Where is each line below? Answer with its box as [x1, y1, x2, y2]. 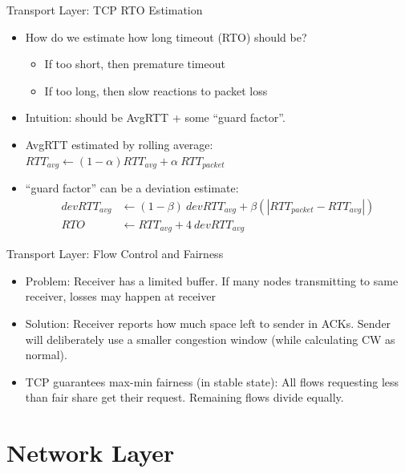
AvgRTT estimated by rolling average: [25, 135, 213, 152]
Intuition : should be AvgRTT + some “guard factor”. [25, 109, 286, 126]
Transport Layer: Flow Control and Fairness [6, 245, 224, 262]
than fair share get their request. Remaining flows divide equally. [25, 389, 344, 406]
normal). [25, 346, 67, 363]
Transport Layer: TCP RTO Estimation [6, 2, 203, 18]
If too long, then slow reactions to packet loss [44, 82, 268, 99]
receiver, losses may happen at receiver [25, 288, 216, 305]
